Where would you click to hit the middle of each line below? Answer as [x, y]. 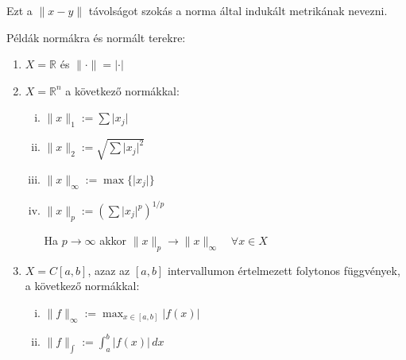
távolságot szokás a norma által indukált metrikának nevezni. [238, 10]
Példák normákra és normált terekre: [96, 37]
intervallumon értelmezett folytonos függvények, [284, 270]
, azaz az [109, 270]
